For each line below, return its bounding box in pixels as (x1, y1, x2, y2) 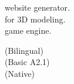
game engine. (5, 24, 52, 37)
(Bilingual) (5, 44, 43, 56)
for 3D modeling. (5, 12, 66, 25)
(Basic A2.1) (5, 56, 50, 68)
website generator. (5, 1, 70, 13)
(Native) (5, 67, 35, 79)
